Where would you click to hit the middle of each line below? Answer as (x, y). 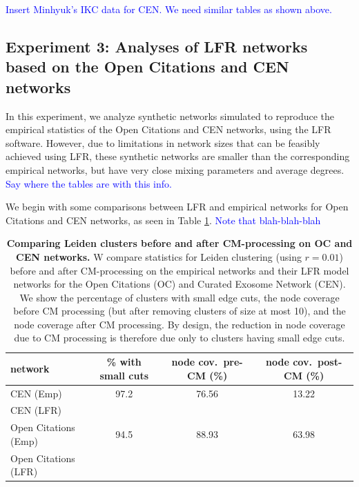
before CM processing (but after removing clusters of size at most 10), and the (179, 311)
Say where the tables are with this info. (89, 183)
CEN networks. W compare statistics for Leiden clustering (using (159, 256)
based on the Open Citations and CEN (147, 67)
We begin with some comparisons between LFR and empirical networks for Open (177, 207)
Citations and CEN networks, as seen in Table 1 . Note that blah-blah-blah (163, 220)
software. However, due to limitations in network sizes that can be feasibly (163, 142)
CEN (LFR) (36, 410)
